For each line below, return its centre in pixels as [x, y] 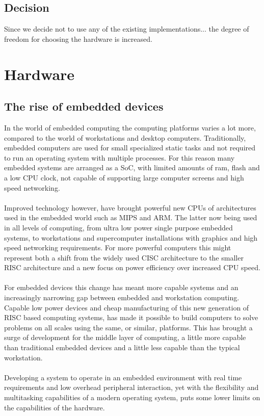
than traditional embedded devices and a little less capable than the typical [122, 347]
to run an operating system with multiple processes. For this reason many [120, 157]
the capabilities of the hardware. [55, 407]
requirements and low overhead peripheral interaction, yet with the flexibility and [131, 387]
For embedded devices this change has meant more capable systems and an [121, 287]
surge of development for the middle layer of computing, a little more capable [125, 337]
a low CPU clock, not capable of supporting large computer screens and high [124, 177]
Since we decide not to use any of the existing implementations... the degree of [127, 29]
